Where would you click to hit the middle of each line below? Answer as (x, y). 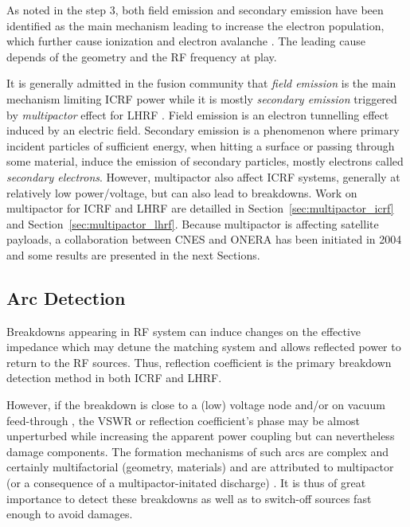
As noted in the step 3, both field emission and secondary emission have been (195, 10)
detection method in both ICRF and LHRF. (114, 378)
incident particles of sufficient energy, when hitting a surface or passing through (201, 145)
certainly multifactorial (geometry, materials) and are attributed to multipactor (200, 467)
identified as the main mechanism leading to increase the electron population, (195, 25)
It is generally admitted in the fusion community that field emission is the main (201, 83)
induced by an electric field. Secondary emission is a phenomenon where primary (203, 130)
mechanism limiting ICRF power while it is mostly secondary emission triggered (202, 98)
